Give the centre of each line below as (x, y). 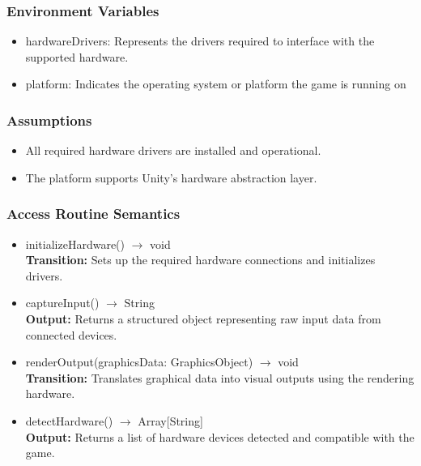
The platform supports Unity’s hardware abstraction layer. (171, 177)
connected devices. (71, 334)
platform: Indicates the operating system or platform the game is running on (216, 84)
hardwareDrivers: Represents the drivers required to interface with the (200, 41)
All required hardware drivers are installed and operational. (173, 150)
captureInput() (62, 303)
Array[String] (170, 420)
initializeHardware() (75, 244)
